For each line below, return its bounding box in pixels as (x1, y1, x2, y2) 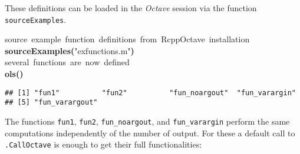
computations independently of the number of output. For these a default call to (5, 126, 295, 139)
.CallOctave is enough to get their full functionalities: (5, 138, 202, 150)
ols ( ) (5, 68, 24, 80)
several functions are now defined (5, 56, 130, 68)
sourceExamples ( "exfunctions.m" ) (5, 44, 134, 56)
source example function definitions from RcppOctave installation (5, 33, 250, 45)
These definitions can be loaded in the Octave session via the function (5, 2, 257, 14)
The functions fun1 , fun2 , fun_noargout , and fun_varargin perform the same (5, 115, 290, 127)
